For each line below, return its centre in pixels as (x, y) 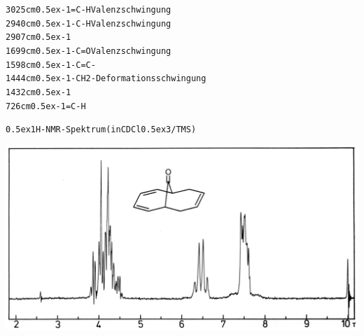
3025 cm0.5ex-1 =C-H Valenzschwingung (89, 10)
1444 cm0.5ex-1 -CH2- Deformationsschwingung (106, 79)
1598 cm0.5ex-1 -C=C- (51, 65)
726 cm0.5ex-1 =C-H (46, 106)
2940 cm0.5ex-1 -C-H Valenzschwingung (89, 23)
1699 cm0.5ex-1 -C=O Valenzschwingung (89, 51)
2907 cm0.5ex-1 (38, 37)
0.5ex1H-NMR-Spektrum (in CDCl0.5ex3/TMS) (101, 130)
